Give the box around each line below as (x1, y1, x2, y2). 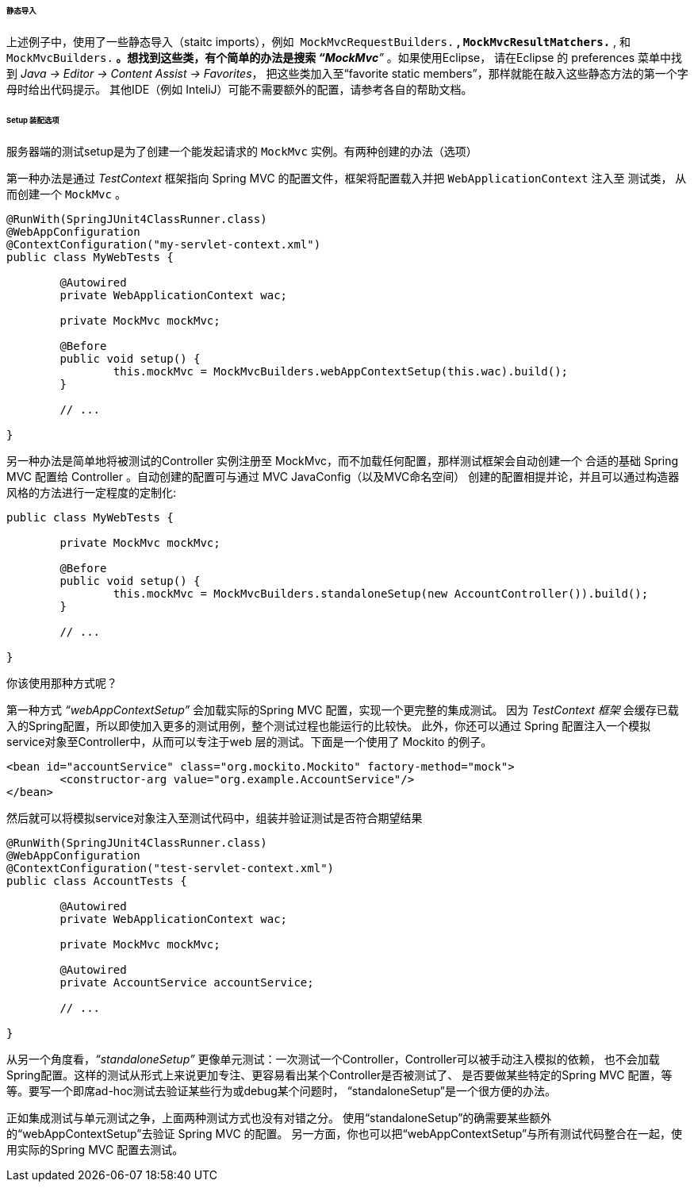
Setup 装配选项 (6, 115, 59, 125)
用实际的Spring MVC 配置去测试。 (6, 1142, 184, 1156)
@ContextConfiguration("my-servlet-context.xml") (6, 237, 321, 251)
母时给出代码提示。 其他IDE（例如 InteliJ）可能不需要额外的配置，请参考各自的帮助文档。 (6, 82, 473, 96)
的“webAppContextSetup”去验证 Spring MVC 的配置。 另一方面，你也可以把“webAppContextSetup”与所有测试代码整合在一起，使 (6, 1126, 683, 1140)
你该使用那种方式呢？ (6, 675, 117, 690)
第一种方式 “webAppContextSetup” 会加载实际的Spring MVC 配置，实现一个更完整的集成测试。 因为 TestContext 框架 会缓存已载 (6, 702, 679, 717)
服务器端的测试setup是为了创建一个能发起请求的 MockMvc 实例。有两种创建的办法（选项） (6, 144, 477, 158)
